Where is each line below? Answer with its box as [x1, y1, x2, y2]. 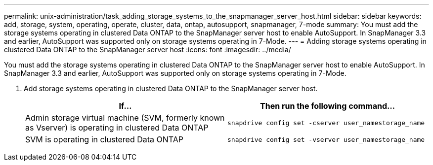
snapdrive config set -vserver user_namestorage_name [227, 135, 425, 143]
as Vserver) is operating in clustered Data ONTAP [25, 123, 209, 132]
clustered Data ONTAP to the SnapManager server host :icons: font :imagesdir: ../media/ [4, 45, 291, 54]
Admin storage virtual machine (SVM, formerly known [25, 113, 225, 123]
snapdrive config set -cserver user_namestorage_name [227, 119, 425, 127]
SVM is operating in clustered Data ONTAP [25, 134, 184, 144]
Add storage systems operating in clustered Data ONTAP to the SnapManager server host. [24, 84, 318, 93]
